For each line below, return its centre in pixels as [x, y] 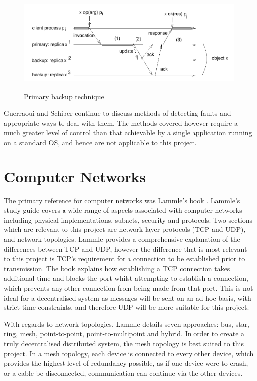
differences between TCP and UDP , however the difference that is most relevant [126, 249]
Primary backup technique [64, 96]
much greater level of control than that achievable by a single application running [128, 132]
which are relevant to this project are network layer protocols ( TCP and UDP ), [125, 229]
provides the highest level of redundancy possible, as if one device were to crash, [126, 363]
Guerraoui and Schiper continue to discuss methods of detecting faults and [118, 113]
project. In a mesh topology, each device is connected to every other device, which [129, 353]
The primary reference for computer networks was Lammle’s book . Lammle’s [122, 200]
